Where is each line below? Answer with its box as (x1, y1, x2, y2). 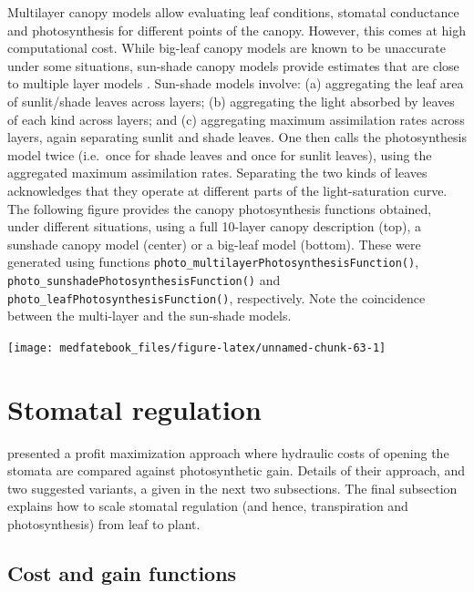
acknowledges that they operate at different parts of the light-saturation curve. (7, 180, 448, 199)
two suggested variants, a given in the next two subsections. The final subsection (7, 478, 458, 497)
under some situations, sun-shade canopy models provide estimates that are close (7, 56, 459, 75)
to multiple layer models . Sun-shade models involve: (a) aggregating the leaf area (7, 74, 464, 93)
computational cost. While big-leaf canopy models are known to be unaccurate (7, 38, 446, 57)
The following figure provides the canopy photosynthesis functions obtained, (7, 199, 432, 218)
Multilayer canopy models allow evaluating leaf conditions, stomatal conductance (7, 3, 459, 21)
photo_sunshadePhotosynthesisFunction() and (7, 270, 281, 289)
